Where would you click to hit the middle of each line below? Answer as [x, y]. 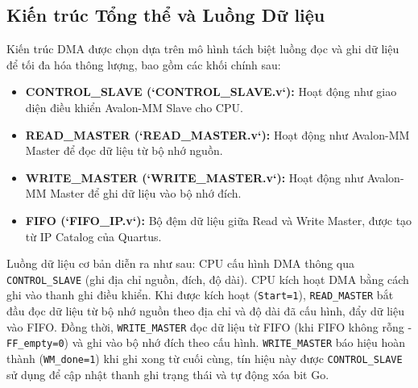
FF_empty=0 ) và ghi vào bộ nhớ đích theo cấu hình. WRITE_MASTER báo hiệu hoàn [206, 342]
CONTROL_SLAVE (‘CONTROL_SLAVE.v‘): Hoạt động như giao [211, 92]
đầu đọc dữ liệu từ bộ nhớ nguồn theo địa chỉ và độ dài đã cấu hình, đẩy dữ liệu [205, 311]
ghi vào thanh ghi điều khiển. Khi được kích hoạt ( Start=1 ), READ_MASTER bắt [200, 295]
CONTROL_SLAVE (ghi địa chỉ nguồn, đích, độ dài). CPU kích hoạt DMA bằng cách [208, 279]
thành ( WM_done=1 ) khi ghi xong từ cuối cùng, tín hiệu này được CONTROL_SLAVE [205, 358]
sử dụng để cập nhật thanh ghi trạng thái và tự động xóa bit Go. [168, 374]
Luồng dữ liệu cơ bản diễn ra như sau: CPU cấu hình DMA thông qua [181, 263]
